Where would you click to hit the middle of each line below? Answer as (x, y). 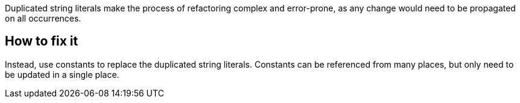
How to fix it (42, 41)
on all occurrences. (43, 18)
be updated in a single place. (62, 74)
